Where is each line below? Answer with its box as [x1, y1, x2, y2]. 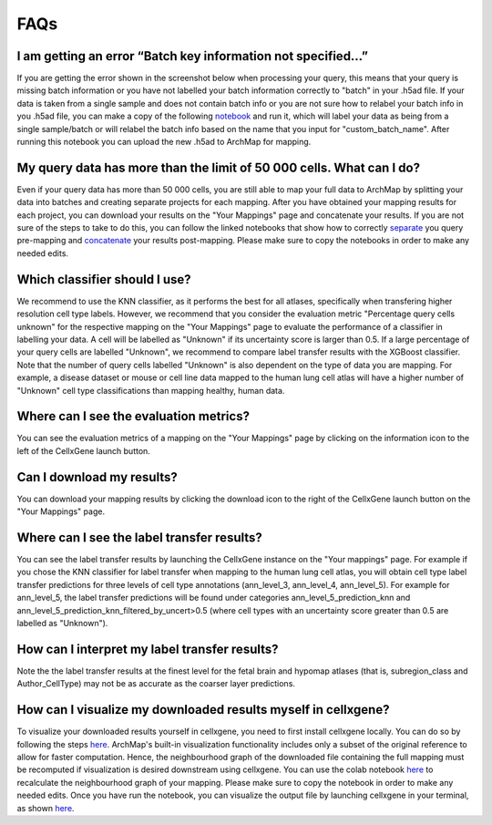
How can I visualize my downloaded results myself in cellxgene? [16, 702, 390, 717]
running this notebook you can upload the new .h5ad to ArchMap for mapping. [16, 137, 312, 148]
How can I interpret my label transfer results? [16, 641, 279, 656]
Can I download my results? [16, 469, 178, 485]
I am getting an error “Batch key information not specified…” [16, 48, 369, 64]
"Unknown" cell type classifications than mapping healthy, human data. [16, 385, 285, 396]
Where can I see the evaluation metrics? [16, 408, 251, 424]
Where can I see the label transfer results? [16, 530, 263, 545]
